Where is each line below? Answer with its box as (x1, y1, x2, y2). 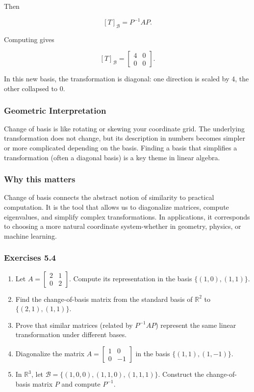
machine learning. (4, 230, 57, 241)
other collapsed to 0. (4, 83, 65, 94)
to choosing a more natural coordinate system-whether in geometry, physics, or (4, 221, 241, 231)
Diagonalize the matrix (15, 348, 85, 359)
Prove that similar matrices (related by (15, 319, 133, 330)
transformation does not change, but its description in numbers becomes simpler (4, 133, 245, 143)
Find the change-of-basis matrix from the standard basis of (15, 294, 193, 304)
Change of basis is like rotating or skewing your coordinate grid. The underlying (4, 123, 245, 133)
